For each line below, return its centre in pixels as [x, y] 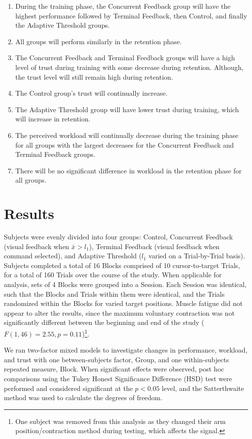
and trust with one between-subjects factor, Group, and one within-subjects [117, 359]
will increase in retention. [53, 119]
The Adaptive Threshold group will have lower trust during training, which [127, 109]
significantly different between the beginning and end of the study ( [104, 322]
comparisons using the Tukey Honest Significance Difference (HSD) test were [118, 378]
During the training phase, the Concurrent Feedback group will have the [123, 6]
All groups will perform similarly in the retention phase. [98, 41]
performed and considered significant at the [68, 388]
